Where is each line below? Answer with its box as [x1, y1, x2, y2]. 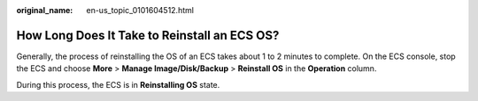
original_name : [16, 5, 73, 15]
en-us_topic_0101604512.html [86, 5, 195, 15]
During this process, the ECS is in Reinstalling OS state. [16, 79, 220, 90]
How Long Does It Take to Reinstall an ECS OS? [16, 27, 280, 43]
